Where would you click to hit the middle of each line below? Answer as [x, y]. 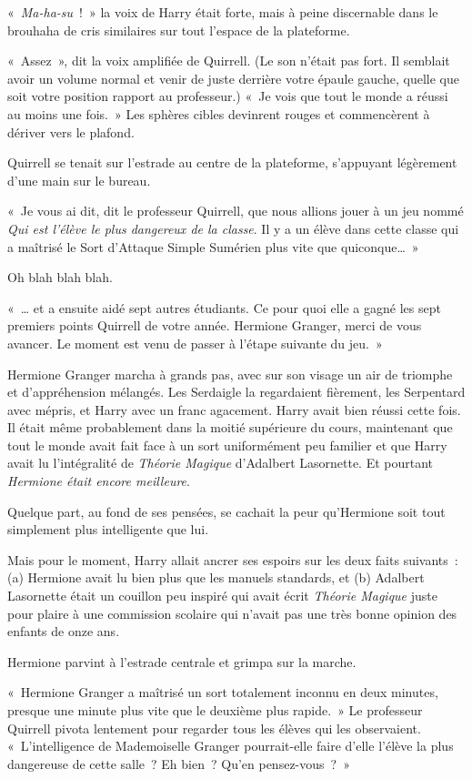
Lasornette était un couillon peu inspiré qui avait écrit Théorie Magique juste [222, 596]
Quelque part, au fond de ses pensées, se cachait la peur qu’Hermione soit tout [226, 511]
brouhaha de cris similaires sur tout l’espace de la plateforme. [179, 30]
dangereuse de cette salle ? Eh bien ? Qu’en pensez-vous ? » [179, 763]
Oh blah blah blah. [60, 277]
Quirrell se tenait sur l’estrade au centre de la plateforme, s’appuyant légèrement [232, 162]
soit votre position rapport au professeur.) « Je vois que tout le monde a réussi [228, 96]
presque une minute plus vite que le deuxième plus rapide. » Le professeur [215, 710]
